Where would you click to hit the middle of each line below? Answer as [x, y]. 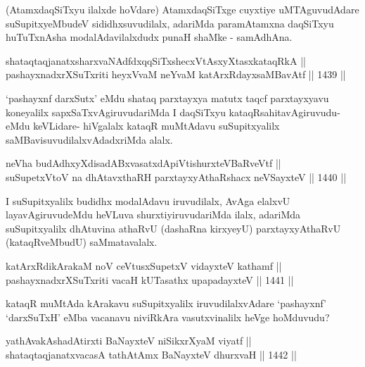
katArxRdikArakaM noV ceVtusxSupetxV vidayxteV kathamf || [144, 265]
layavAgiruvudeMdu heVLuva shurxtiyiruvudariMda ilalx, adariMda [153, 214]
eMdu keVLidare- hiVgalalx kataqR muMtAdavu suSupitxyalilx [143, 126]
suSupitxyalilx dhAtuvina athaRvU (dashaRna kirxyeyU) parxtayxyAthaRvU [173, 228]
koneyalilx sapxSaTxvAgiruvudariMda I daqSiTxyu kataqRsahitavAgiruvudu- [173, 112]
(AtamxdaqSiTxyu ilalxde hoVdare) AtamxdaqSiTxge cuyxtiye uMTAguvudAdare [182, 9]
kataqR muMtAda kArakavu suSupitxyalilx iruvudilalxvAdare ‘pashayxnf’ [166, 303]
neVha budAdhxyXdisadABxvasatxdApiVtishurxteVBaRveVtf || [143, 163]
